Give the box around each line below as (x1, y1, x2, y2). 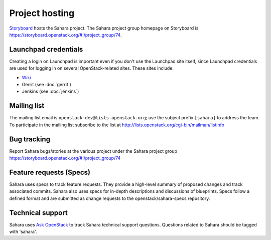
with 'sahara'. (9, 228, 37, 234)
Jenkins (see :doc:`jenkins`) (22, 88, 79, 95)
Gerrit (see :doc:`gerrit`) (22, 82, 71, 88)
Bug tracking (9, 135, 50, 143)
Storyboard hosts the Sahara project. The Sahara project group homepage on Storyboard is (9, 25, 199, 31)
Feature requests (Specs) (9, 168, 90, 176)
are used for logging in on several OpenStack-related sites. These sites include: (9, 65, 174, 71)
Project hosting (9, 8, 75, 19)
